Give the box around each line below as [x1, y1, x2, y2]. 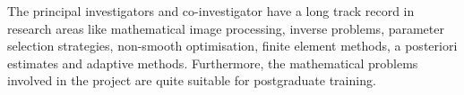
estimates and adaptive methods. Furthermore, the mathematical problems [7, 53, 418, 72]
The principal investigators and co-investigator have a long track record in [7, 2, 415, 20]
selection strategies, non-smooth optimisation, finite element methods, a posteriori [7, 36, 458, 55]
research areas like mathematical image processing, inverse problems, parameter [7, 19, 444, 37]
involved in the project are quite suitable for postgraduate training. [7, 71, 376, 90]
